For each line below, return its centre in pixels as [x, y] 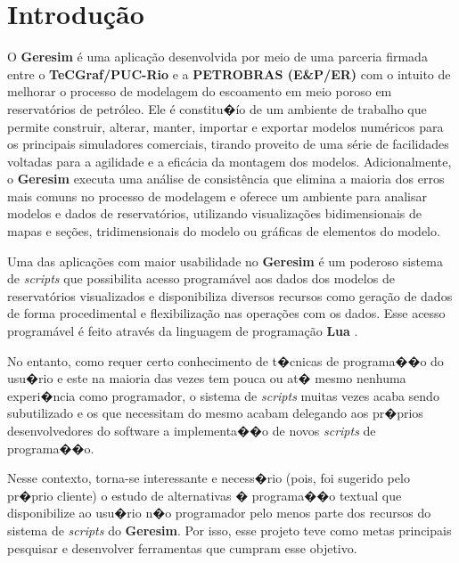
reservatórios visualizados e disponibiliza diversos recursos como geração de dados [230, 295]
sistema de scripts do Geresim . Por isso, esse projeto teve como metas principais [229, 530]
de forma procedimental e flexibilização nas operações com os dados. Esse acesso [226, 313]
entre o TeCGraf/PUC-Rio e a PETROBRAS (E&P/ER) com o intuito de [229, 73]
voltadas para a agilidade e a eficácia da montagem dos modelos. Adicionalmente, [229, 161]
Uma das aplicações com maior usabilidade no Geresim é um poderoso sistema [225, 261]
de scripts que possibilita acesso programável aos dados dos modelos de [201, 278]
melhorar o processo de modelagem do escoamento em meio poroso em [200, 91]
